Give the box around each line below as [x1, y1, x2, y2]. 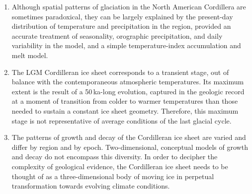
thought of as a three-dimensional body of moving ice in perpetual [11, 171, 214, 181]
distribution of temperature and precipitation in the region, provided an [11, 21, 231, 31]
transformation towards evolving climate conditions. [11, 181, 170, 191]
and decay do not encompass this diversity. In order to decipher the [11, 151, 218, 162]
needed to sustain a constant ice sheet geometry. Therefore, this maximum [11, 105, 239, 116]
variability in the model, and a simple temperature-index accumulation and [11, 40, 241, 51]
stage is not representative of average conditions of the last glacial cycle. [11, 115, 232, 126]
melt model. [11, 50, 48, 60]
